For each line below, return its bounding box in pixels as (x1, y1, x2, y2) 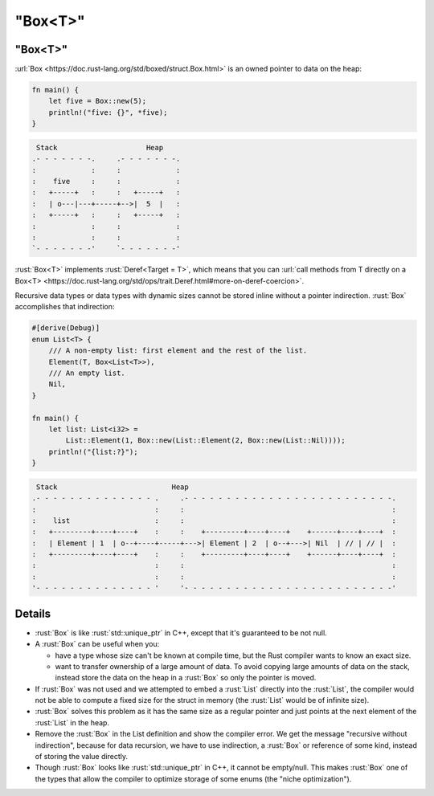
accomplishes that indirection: (14, 302, 115, 312)
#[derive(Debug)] (31, 324, 100, 333)
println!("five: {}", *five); (48, 108, 168, 116)
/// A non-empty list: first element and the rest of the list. (48, 346, 308, 355)
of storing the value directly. (35, 752, 129, 761)
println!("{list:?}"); (48, 447, 138, 456)
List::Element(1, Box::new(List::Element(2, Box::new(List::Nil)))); (65, 436, 346, 445)
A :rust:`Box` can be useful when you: (35, 639, 160, 649)
